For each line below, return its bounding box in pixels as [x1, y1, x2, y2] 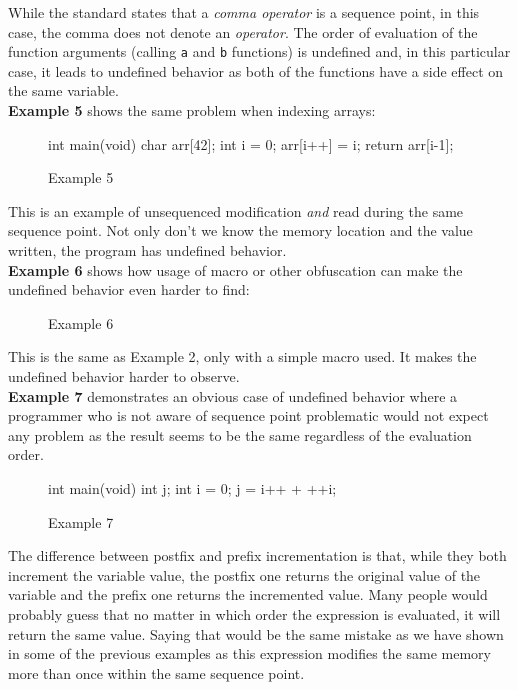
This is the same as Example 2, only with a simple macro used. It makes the [8, 346, 477, 367]
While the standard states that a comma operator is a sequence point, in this [8, 2, 480, 22]
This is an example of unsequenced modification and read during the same [8, 200, 464, 221]
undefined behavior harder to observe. [8, 365, 240, 386]
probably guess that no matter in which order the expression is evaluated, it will [8, 603, 501, 624]
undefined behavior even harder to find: [8, 279, 250, 300]
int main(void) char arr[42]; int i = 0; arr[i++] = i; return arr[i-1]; [48, 133, 454, 154]
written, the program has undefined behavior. [8, 240, 287, 260]
